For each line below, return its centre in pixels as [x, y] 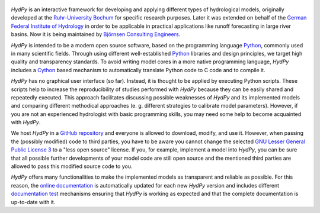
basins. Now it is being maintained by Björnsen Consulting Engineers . [96, 34]
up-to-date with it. [33, 202]
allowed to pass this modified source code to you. [72, 166]
